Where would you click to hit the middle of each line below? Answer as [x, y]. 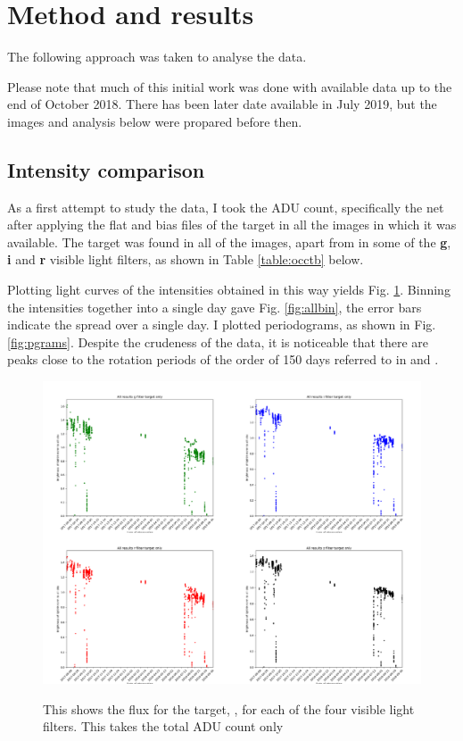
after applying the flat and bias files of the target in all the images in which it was [232, 225]
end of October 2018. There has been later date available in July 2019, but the [222, 104]
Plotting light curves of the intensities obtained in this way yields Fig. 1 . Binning [229, 290]
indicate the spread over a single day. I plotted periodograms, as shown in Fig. [222, 325]
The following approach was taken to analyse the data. [157, 57]
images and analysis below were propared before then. [155, 121]
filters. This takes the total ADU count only [163, 726]
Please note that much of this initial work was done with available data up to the [230, 86]
